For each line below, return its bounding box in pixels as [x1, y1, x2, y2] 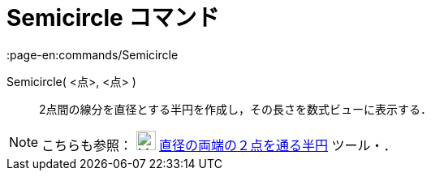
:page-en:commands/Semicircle [6, 47, 179, 62]
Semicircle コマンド [6, 4, 220, 32]
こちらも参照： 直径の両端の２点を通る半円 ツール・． [41, 136, 397, 153]
